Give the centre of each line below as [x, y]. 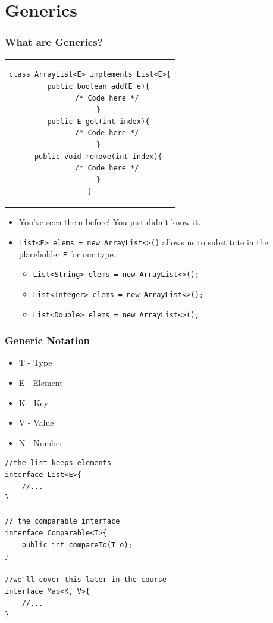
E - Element [41, 383]
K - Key [34, 402]
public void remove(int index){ [98, 156]
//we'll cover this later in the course [86, 580]
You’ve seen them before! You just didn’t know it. [110, 222]
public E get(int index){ [98, 121]
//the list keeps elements [58, 463]
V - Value [36, 423]
